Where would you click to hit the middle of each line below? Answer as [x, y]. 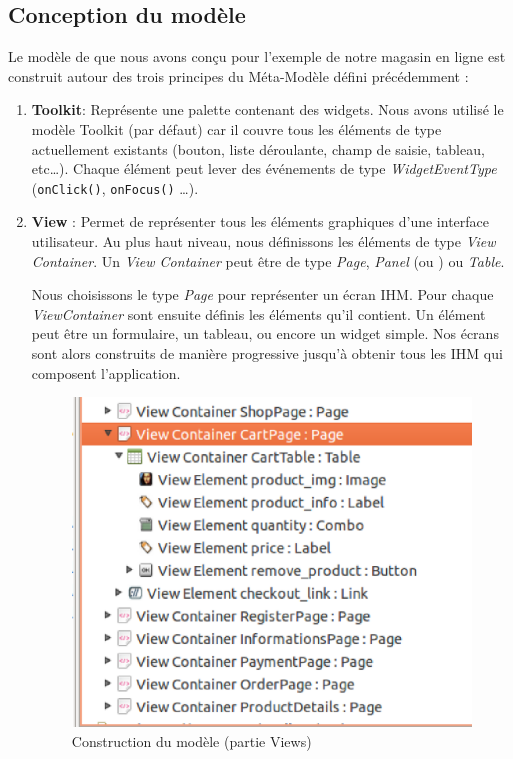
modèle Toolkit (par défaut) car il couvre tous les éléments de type [236, 128]
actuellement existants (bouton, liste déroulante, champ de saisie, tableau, [258, 148]
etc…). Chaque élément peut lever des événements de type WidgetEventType [264, 168]
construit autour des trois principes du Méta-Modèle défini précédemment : [238, 75]
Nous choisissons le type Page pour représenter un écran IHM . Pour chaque [262, 294]
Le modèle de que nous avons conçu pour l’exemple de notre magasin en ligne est [257, 56]
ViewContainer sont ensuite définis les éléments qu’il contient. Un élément [258, 313]
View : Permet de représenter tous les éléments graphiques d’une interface [260, 221]
